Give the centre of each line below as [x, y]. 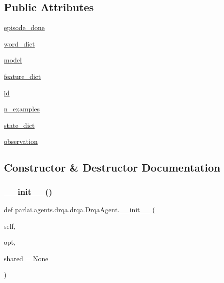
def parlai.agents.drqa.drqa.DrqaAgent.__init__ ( [80, 209]
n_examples [22, 109]
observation [21, 141]
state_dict [19, 125]
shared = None [26, 258]
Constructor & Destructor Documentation [112, 167]
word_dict [19, 43]
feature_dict [23, 76]
